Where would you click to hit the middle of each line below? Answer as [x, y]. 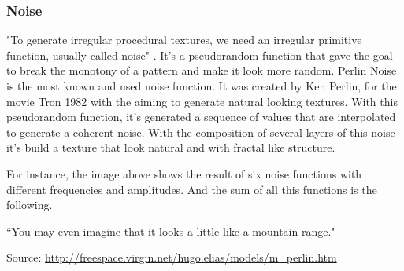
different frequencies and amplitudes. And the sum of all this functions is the [192, 189]
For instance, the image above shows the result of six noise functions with [184, 173]
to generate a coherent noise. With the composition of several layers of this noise [201, 132]
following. [30, 205]
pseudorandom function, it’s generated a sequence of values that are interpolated [201, 117]
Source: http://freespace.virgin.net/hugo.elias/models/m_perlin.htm [172, 257]
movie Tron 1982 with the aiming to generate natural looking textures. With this [202, 101]
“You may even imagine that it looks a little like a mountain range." [171, 231]
